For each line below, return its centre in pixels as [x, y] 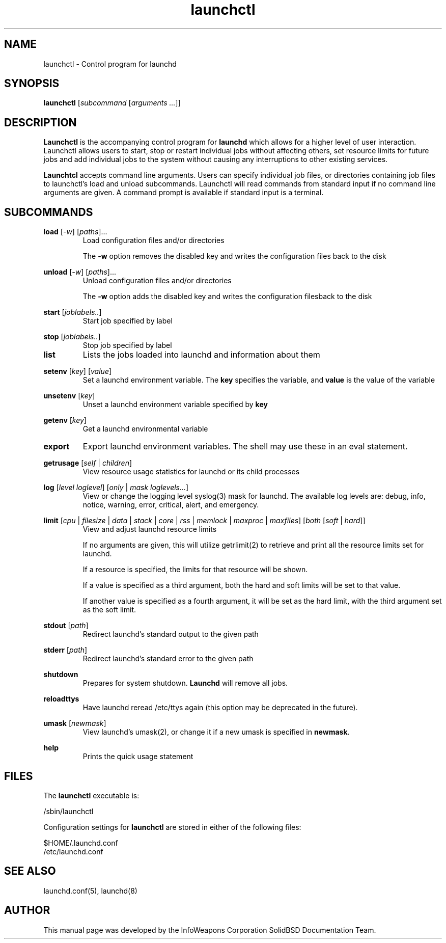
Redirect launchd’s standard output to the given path [171, 634]
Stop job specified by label [127, 345]
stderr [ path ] [65, 650]
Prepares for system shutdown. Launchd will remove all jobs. [185, 683]
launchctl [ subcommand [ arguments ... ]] [112, 103]
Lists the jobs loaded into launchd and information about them [201, 355]
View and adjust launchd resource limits [150, 529]
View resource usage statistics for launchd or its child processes [191, 472]
